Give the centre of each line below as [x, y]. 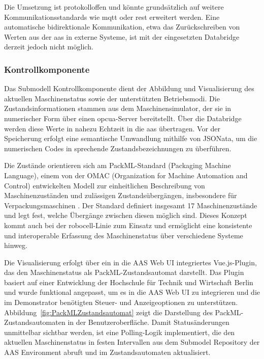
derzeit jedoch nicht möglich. [49, 47]
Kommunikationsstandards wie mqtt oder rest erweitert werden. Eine [112, 17]
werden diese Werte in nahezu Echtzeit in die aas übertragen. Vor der [112, 128]
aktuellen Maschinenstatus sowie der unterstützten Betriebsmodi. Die [112, 98]
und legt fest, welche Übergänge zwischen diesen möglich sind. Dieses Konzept [126, 215]
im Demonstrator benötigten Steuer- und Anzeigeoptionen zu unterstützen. [121, 302]
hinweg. [16, 245]
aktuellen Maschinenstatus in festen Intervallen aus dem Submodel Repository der [132, 342]
